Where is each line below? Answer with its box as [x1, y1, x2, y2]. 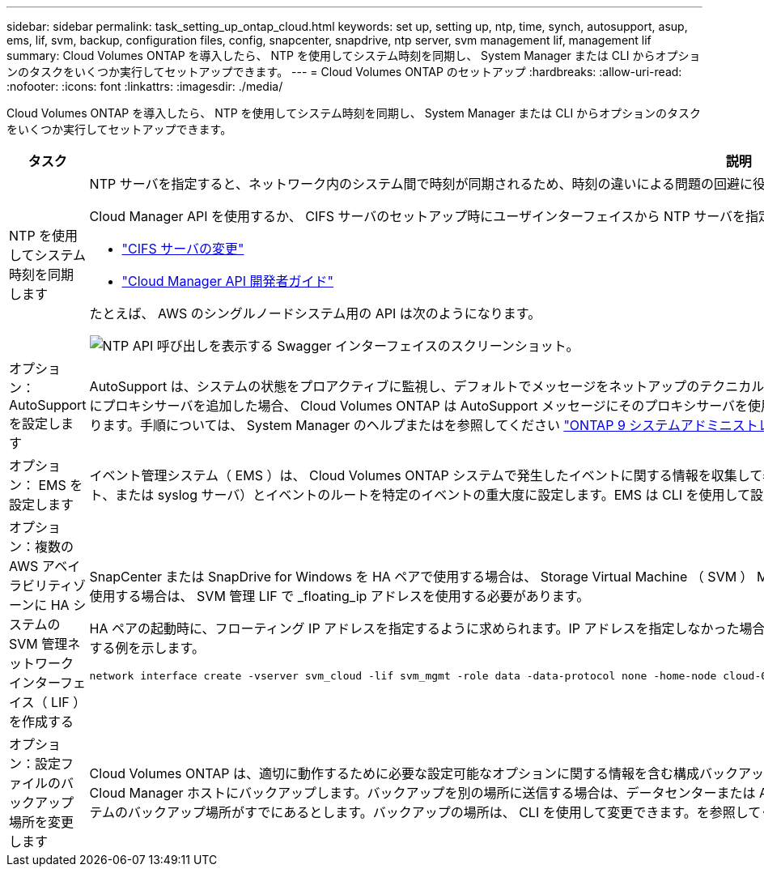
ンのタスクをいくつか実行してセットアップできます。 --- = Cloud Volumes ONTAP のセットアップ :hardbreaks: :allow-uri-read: [6, 65, 682, 79]
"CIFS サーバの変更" [121, 241, 244, 257]
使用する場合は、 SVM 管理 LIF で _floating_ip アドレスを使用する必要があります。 [89, 587, 590, 604]
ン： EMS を [9, 477, 83, 493]
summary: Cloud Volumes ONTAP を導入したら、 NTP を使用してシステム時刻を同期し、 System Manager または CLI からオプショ [6, 49, 701, 62]
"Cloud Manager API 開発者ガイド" [121, 273, 334, 289]
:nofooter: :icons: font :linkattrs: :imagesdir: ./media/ [6, 79, 283, 93]
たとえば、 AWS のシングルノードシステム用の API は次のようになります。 [89, 305, 541, 322]
